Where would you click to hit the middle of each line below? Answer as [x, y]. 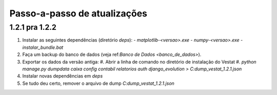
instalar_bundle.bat [43, 47]
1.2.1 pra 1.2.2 [33, 27]
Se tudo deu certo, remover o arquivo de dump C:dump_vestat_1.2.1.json [98, 83]
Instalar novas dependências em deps [63, 76]
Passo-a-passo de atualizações [78, 13]
